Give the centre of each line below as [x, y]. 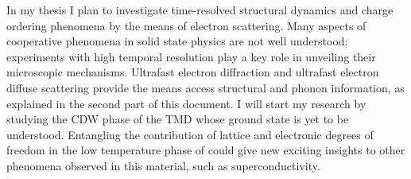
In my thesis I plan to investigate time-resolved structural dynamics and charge [200, 10]
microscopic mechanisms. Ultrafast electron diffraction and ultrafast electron [193, 72]
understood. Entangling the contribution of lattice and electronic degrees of [190, 134]
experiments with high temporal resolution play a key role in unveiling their [191, 56]
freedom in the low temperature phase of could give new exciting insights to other [206, 150]
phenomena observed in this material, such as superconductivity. [163, 165]
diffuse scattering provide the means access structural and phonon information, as [205, 87]
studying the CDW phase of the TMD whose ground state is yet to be [178, 119]
